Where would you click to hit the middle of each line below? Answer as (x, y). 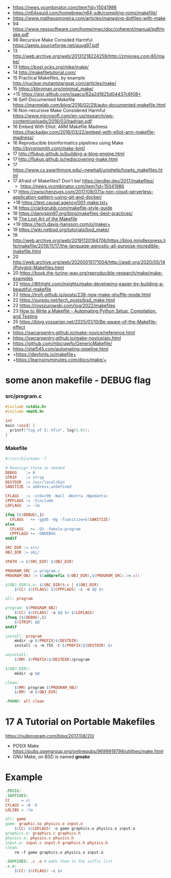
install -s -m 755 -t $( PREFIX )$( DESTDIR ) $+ (64, 646)
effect (19, 327)
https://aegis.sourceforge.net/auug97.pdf (56, 45)
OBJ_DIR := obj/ (22, 553)
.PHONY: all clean (25, 701)
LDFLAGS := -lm (22, 506)
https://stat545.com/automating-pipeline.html (60, 349)
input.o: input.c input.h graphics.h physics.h (57, 843)
